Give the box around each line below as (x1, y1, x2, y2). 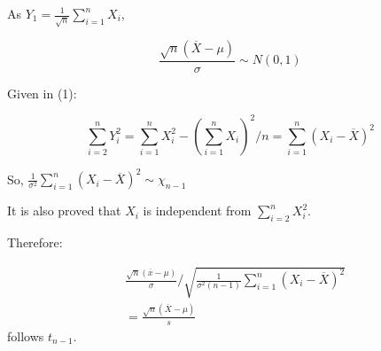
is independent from (143, 201, 252, 220)
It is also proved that (7, 201, 121, 220)
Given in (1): (7, 83, 77, 102)
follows (7, 326, 44, 345)
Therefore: (7, 233, 63, 252)
